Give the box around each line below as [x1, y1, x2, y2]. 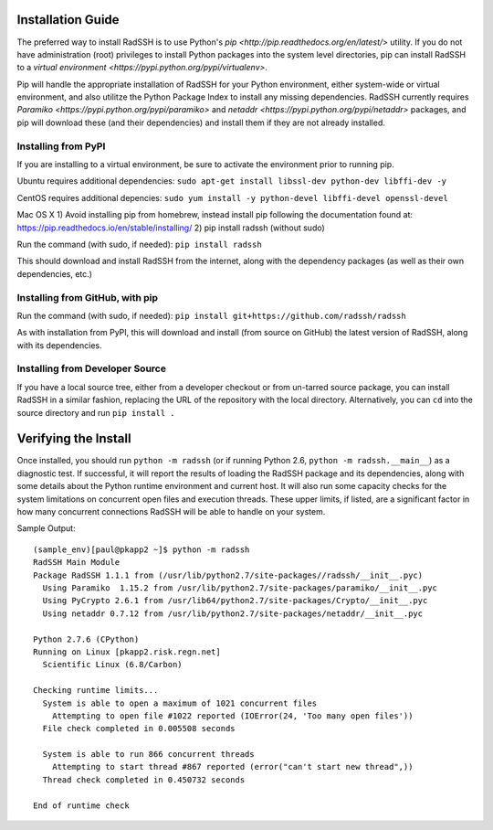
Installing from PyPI [16, 140, 106, 153]
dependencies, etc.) [16, 268, 93, 279]
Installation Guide [16, 12, 120, 27]
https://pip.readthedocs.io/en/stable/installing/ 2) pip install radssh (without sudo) [16, 222, 326, 233]
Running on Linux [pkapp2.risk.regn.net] [33, 646, 221, 657]
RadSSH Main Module [33, 558, 121, 568]
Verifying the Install [16, 431, 131, 447]
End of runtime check [33, 800, 130, 811]
